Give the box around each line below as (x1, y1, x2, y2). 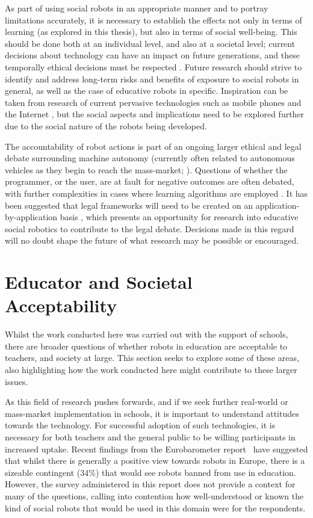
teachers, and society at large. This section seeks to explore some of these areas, (5, 351, 299, 364)
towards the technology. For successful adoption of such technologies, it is (5, 419, 276, 431)
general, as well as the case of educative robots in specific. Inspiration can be (5, 84, 288, 97)
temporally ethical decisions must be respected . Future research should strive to (5, 60, 302, 73)
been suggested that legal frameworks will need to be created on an (5, 199, 253, 211)
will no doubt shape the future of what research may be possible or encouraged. (5, 234, 299, 247)
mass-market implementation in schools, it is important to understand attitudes (5, 407, 299, 419)
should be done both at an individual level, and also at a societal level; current (5, 37, 296, 49)
